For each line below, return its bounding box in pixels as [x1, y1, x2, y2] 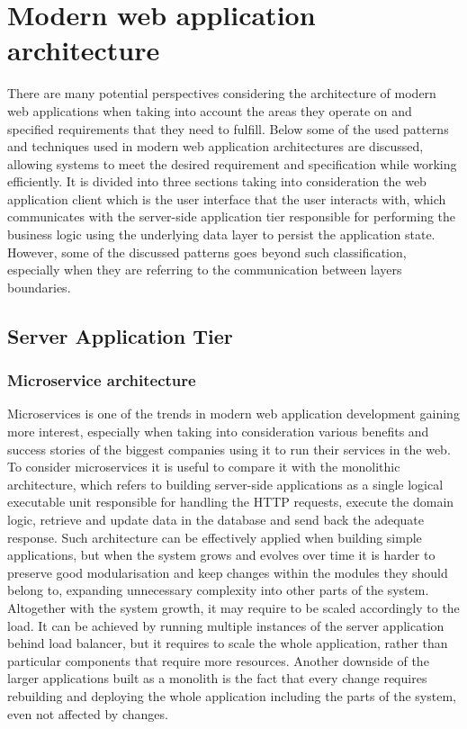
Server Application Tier [7, 321, 233, 349]
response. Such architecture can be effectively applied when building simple [7, 527, 422, 546]
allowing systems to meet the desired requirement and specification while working [7, 154, 457, 173]
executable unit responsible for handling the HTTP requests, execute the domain [7, 492, 454, 511]
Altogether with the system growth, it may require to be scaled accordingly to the [7, 598, 460, 616]
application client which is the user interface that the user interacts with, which [7, 189, 446, 208]
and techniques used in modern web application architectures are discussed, [7, 137, 424, 156]
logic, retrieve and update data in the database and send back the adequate [7, 510, 425, 528]
